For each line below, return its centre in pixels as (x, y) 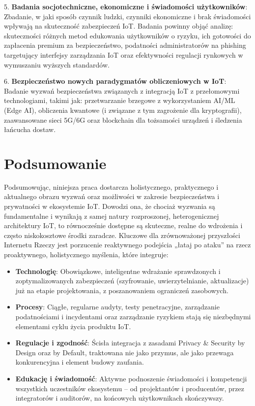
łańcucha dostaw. (30, 129)
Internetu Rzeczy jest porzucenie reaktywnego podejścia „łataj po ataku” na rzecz (127, 245)
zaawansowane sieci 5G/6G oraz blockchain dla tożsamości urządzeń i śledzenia (123, 119)
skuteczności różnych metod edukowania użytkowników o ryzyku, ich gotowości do (127, 35)
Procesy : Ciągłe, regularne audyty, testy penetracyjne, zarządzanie (117, 307)
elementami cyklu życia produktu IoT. (73, 326)
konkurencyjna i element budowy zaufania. (80, 362)
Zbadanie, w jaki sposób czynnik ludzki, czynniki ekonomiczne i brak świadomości (127, 16)
